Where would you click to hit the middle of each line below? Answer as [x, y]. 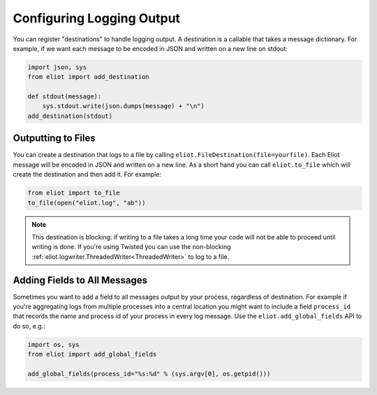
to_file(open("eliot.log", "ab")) [87, 203]
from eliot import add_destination [88, 77]
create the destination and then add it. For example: [87, 174]
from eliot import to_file [74, 193]
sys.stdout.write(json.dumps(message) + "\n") [124, 106]
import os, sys [53, 344]
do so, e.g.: [29, 326]
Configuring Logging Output [97, 18]
